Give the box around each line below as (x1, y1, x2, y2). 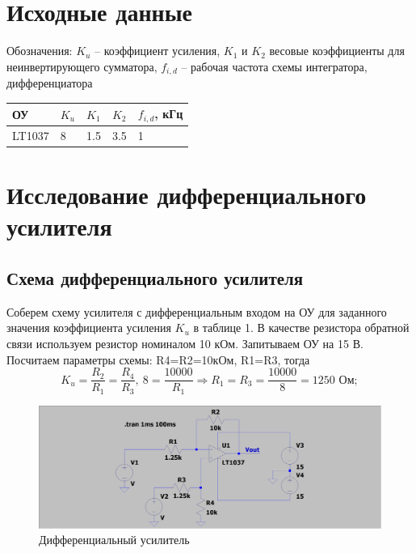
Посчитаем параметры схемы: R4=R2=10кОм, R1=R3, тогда (6, 351, 310, 368)
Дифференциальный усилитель (39, 531, 190, 548)
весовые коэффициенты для (269, 42, 405, 59)
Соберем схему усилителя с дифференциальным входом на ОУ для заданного (6, 303, 387, 320)
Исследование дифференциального (6, 178, 367, 211)
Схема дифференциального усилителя (6, 266, 304, 291)
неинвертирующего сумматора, (6, 57, 158, 74)
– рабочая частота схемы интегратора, (181, 57, 368, 74)
